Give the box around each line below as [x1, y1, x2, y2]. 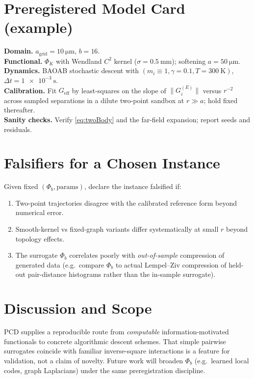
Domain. [4, 46, 33, 56]
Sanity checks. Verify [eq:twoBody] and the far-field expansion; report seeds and [4, 114, 251, 124]
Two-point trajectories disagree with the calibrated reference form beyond [15, 197, 237, 208]
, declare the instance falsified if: [84, 181, 181, 191]
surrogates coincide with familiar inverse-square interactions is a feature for [4, 346, 230, 356]
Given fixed [4, 181, 38, 191]
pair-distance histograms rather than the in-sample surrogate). [27, 269, 216, 279]
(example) [4, 17, 73, 37]
